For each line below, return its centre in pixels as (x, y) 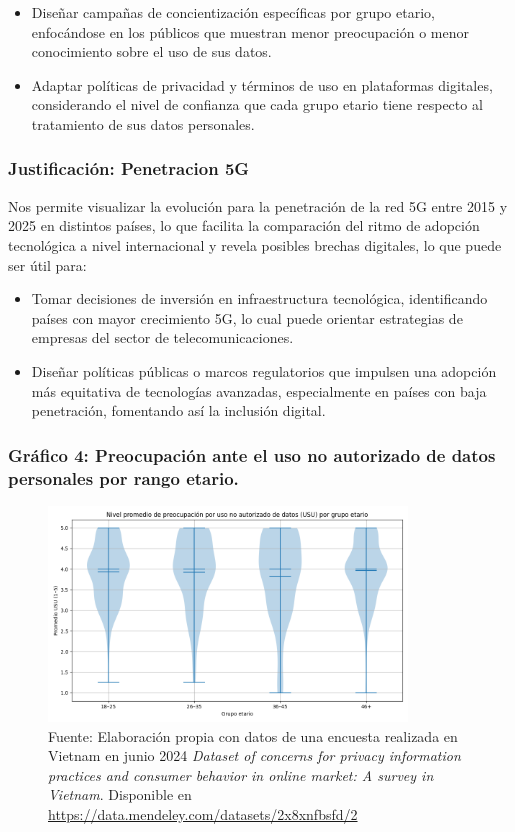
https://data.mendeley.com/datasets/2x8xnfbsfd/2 (203, 814)
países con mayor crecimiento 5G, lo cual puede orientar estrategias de (247, 317)
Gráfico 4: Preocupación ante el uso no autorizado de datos (252, 454)
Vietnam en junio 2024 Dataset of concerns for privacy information (254, 755)
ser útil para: (47, 264)
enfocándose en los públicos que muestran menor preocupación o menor (250, 31)
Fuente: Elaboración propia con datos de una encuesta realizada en (253, 735)
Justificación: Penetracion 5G (129, 168)
